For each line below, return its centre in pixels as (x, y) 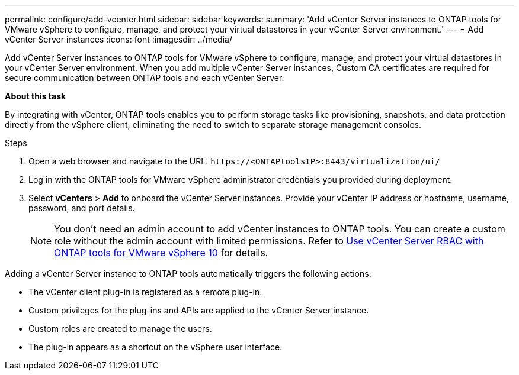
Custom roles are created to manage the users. (120, 329)
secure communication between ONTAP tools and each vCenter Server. (145, 78)
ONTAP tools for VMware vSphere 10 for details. (161, 253)
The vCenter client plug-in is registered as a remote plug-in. (145, 292)
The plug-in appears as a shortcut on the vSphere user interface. (156, 347)
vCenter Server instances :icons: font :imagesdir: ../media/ (118, 39)
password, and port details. (82, 208)
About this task (36, 96)
